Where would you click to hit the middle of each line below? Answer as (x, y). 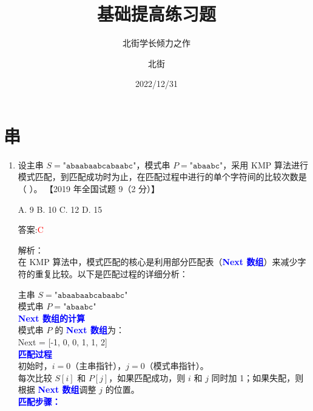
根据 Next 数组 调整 (57, 389)
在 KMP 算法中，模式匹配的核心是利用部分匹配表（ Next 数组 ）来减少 (158, 262)
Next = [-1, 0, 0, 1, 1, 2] (62, 341)
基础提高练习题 (156, 14)
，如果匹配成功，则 (147, 377)
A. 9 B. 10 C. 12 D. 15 (60, 209)
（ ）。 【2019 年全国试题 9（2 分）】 (89, 189)
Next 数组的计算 (51, 318)
